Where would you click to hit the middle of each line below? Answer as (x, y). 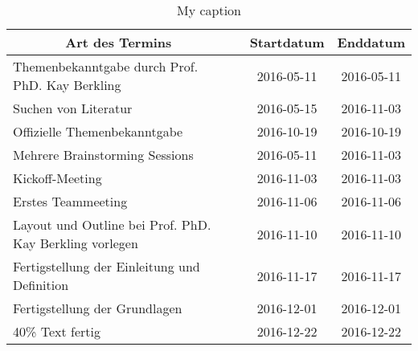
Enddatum (371, 42)
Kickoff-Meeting (57, 178)
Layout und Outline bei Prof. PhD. (112, 224)
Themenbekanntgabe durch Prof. (106, 66)
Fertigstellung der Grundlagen (98, 308)
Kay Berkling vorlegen (76, 243)
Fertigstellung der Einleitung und (107, 266)
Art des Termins (119, 42)
